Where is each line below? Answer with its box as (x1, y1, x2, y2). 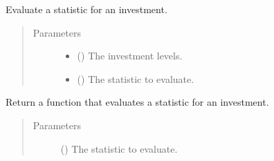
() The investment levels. (77, 48, 183, 63)
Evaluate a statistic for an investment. (6, 2, 167, 16)
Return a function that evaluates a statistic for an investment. (6, 95, 269, 109)
